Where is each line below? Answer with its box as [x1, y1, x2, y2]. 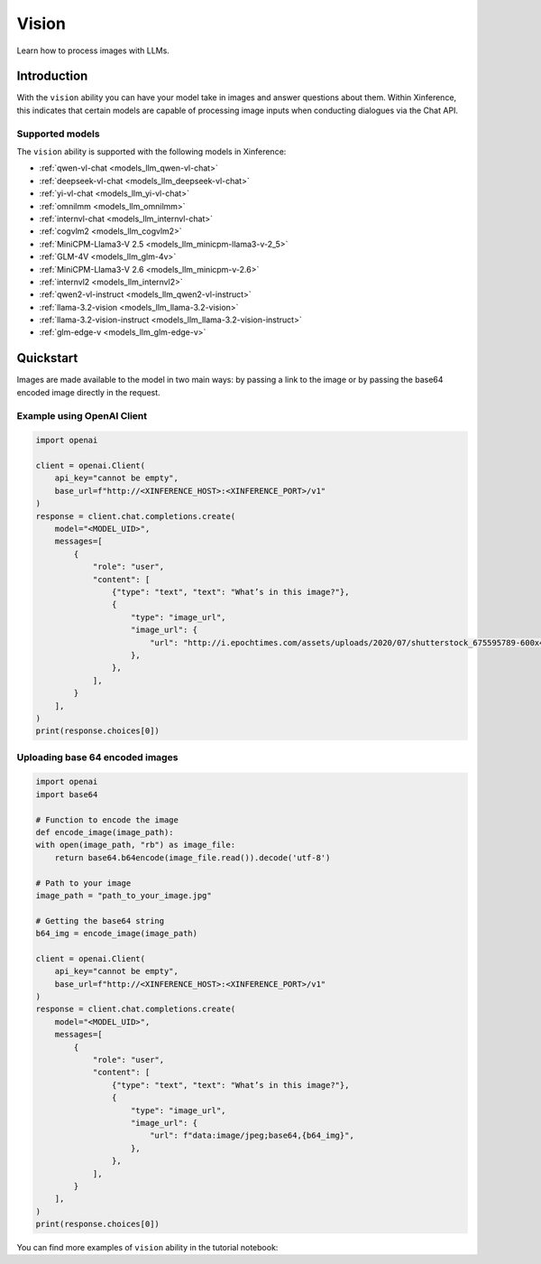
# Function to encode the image [35, 814, 179, 825]
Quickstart [16, 350, 78, 366]
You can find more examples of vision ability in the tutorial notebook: [16, 1242, 279, 1253]
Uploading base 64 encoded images [16, 750, 179, 763]
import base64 [35, 789, 98, 799]
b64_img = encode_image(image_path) [35, 928, 198, 939]
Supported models [16, 127, 100, 140]
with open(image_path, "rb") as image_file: [35, 840, 236, 850]
